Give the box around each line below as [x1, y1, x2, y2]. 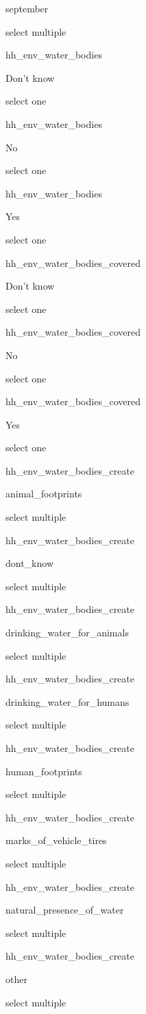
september [5, 1, 49, 15]
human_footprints [5, 764, 82, 778]
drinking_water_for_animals [5, 625, 129, 640]
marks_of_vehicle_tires [5, 833, 107, 848]
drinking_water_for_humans [5, 694, 130, 709]
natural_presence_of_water [5, 903, 124, 917]
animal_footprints [5, 486, 82, 501]
